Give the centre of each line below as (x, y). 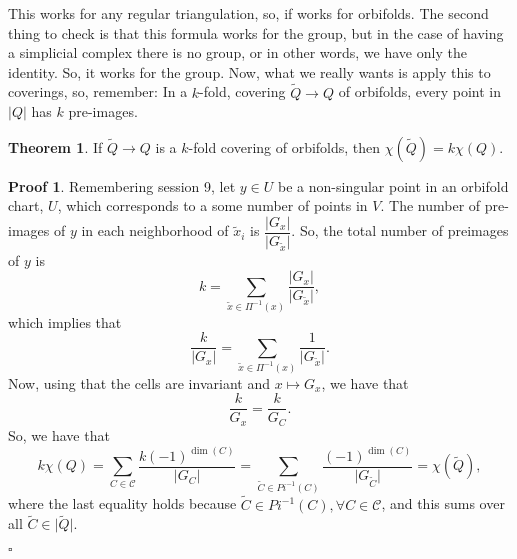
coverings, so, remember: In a (98, 91)
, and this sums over (443, 503)
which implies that (65, 321)
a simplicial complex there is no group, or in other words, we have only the (237, 52)
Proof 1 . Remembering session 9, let (122, 185)
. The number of (430, 205)
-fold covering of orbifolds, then (284, 146)
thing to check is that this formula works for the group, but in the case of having (256, 32)
